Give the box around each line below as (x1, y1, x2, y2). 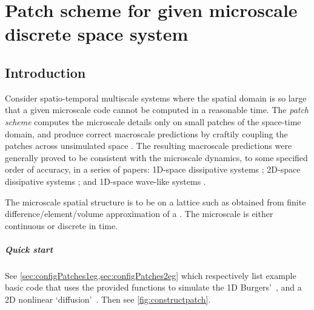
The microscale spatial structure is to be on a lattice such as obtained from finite (5, 195, 306, 208)
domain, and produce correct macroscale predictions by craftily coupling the (5, 127, 288, 140)
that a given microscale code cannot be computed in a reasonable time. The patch (5, 103, 309, 116)
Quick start (5, 243, 53, 255)
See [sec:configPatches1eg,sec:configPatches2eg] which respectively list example (5, 269, 296, 281)
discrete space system (5, 21, 189, 46)
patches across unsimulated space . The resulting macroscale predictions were (5, 139, 292, 152)
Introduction (5, 63, 86, 81)
